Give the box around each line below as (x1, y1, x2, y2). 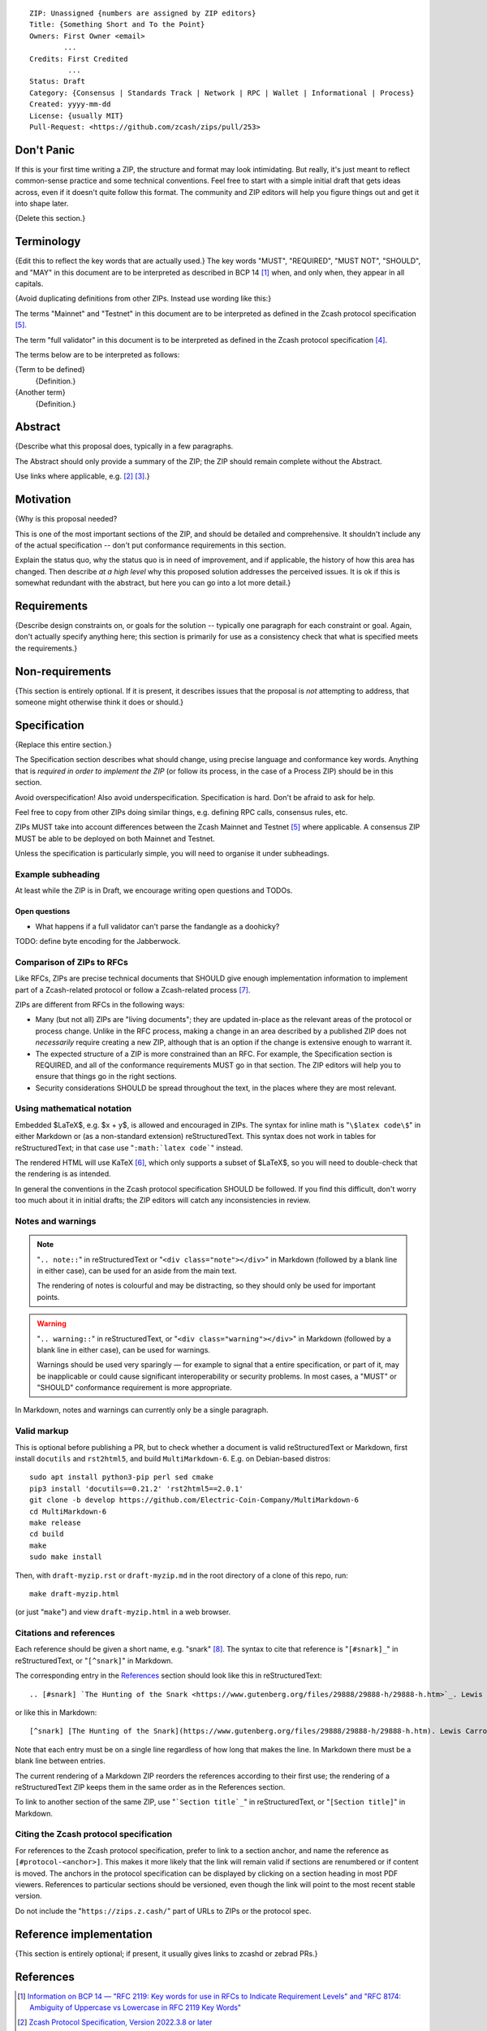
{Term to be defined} (15, 365, 85, 375)
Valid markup (15, 1426, 69, 1437)
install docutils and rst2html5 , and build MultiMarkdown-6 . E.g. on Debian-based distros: (15, 1453, 331, 1463)
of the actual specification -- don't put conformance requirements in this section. (15, 540, 287, 550)
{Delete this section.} (15, 214, 86, 223)
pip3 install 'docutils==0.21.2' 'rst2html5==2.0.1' (29, 1483, 243, 1493)
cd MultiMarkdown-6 (29, 1507, 107, 1516)
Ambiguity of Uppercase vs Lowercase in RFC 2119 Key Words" (29, 2003, 242, 2012)
